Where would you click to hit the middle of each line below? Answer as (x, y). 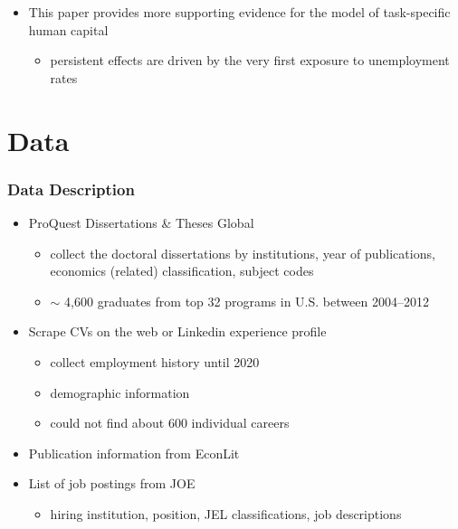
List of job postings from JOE (112, 483)
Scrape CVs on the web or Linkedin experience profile (177, 331)
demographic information (120, 392)
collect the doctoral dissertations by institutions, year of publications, (243, 253)
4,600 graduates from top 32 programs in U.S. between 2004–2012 (247, 301)
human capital (68, 29)
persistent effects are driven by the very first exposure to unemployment (250, 60)
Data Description (71, 189)
